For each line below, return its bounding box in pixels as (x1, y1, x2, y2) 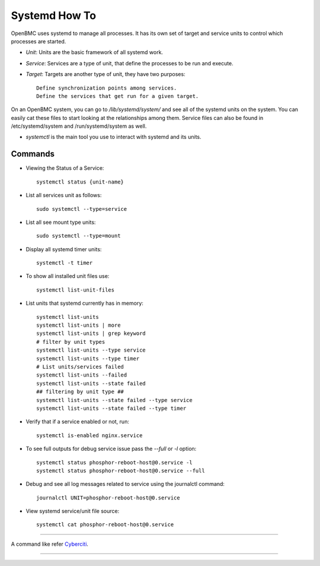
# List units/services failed (36, 363, 124, 370)
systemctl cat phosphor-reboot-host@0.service (36, 521, 174, 528)
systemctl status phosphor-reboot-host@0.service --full (36, 467, 206, 474)
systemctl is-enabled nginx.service (36, 432, 143, 439)
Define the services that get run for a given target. (36, 93, 199, 99)
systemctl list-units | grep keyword (36, 330, 146, 337)
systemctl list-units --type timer (36, 355, 140, 362)
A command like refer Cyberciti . (11, 540, 89, 548)
